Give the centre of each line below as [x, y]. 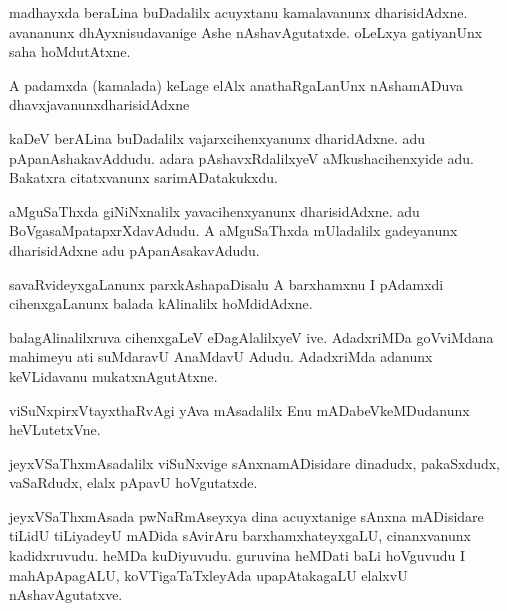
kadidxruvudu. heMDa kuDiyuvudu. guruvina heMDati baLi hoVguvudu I [237, 555]
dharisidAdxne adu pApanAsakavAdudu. [134, 249]
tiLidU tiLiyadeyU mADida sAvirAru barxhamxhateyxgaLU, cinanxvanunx [240, 535]
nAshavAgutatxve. [66, 594]
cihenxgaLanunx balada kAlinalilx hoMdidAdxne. [161, 303]
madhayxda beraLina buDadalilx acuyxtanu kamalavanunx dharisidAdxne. [238, 12]
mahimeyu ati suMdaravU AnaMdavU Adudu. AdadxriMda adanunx [221, 356]
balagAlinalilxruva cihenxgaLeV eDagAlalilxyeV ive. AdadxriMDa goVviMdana [251, 336]
